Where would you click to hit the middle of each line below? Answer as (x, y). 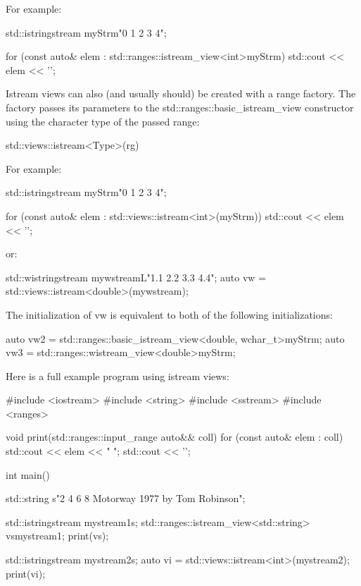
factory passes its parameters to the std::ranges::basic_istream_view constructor (180, 107)
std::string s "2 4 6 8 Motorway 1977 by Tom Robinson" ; (126, 498)
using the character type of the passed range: (103, 121)
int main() (28, 474)
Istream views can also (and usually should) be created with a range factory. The (181, 93)
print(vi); (26, 573)
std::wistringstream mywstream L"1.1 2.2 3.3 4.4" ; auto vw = (136, 277)
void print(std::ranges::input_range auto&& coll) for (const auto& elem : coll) (175, 437)
